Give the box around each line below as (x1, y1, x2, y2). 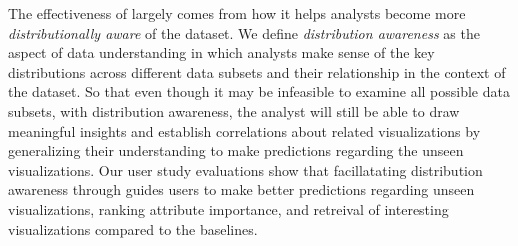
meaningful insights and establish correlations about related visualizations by (8, 120, 481, 141)
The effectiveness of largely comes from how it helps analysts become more (8, 3, 466, 23)
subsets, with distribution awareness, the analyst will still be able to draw (8, 100, 460, 121)
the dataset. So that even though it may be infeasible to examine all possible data (8, 81, 510, 102)
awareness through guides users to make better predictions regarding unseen (8, 179, 475, 200)
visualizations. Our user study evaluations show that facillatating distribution (8, 159, 483, 180)
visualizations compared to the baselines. (8, 218, 258, 239)
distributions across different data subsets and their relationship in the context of (8, 61, 506, 82)
